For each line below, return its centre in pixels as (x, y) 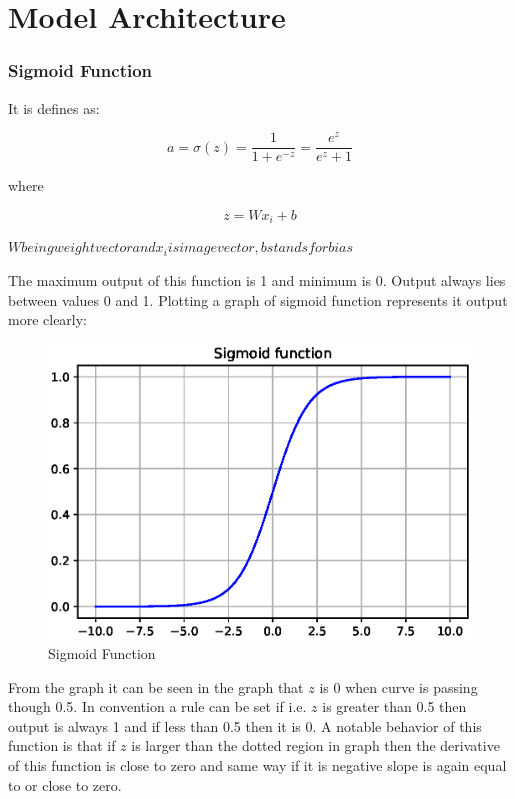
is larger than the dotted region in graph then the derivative (315, 745)
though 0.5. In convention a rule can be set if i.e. (157, 706)
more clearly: (48, 319)
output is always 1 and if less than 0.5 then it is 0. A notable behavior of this (245, 725)
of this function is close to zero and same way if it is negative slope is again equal (257, 764)
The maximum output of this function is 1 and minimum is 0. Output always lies (257, 279)
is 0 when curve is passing (398, 686)
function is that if (62, 745)
